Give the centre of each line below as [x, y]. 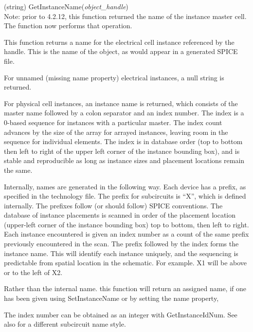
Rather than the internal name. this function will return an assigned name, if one [125, 288]
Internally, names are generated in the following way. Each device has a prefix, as [125, 186]
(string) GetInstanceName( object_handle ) [66, 6]
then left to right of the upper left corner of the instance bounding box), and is [122, 151]
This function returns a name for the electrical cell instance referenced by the [119, 42]
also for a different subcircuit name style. [65, 324]
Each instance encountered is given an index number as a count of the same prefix [126, 234]
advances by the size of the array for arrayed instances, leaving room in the [116, 132]
